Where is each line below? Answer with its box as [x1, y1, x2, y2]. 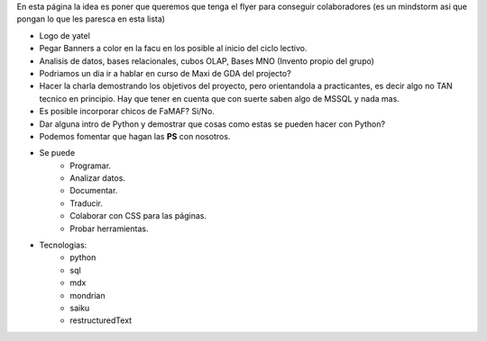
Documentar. [69, 185, 118, 196]
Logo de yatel [39, 30, 90, 40]
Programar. [69, 160, 112, 171]
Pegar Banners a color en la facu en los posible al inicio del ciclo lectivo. [39, 43, 308, 54]
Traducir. [69, 198, 104, 209]
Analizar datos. [69, 173, 126, 184]
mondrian [69, 290, 106, 301]
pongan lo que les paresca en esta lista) [16, 13, 166, 24]
